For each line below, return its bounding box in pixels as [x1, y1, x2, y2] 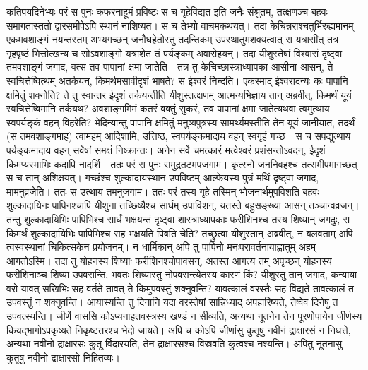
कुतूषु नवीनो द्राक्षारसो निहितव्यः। [6, 350, 120, 364]
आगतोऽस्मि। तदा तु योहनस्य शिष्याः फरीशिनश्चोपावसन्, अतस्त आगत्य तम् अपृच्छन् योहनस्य [6, 253, 332, 268]
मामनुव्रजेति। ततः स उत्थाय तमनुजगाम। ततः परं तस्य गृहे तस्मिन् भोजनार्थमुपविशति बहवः [6, 184, 319, 198]
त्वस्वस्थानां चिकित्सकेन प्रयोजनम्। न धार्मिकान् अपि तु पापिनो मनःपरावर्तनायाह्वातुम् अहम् [6, 239, 316, 254]
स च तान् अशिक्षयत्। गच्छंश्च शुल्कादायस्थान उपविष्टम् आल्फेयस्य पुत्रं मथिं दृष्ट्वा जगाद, [6, 170, 319, 185]
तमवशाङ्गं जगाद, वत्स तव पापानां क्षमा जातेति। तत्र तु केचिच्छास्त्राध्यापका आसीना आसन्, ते [6, 59, 333, 74]
